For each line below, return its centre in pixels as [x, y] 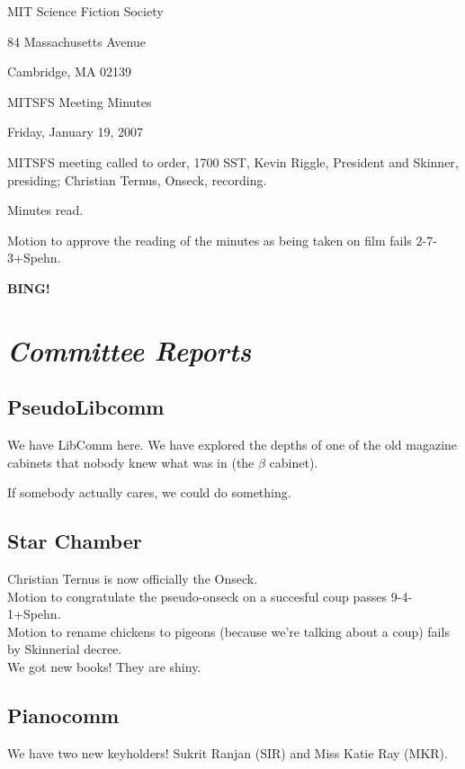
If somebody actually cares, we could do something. [149, 492]
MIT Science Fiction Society [85, 11]
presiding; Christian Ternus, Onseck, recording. [137, 179]
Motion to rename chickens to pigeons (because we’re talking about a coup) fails [228, 631]
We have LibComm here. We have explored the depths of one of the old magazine [232, 445]
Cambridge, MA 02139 [70, 72]
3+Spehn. [34, 258]
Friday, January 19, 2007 [76, 132]
